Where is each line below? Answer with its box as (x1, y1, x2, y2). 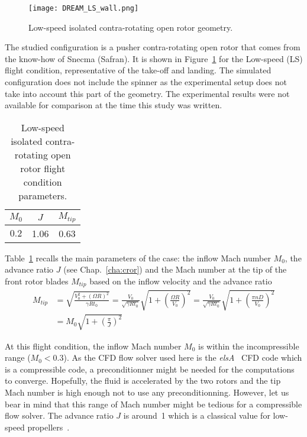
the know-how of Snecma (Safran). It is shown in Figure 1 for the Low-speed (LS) (5, 52, 303, 64)
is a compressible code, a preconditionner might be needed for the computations (5, 362, 295, 375)
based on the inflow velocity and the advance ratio (89, 274, 272, 287)
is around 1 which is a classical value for (123, 409, 270, 422)
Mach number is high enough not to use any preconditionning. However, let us (5, 386, 289, 398)
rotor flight (20, 161, 66, 175)
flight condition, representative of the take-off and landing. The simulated (5, 64, 272, 76)
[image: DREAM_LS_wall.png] (28, 4, 139, 12)
